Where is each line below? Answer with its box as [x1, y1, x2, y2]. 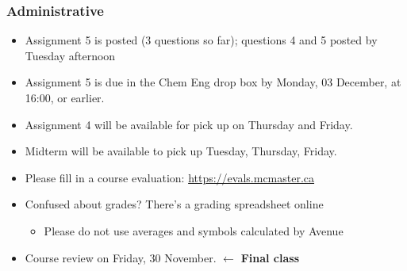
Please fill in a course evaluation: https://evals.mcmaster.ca [25, 169, 315, 185]
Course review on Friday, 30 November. [25, 249, 217, 265]
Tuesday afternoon [25, 47, 116, 63]
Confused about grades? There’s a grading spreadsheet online [25, 196, 324, 212]
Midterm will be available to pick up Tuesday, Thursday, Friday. [25, 143, 337, 159]
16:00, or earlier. [25, 90, 105, 105]
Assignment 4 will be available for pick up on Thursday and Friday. [25, 116, 353, 132]
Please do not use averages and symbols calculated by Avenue [44, 222, 344, 239]
